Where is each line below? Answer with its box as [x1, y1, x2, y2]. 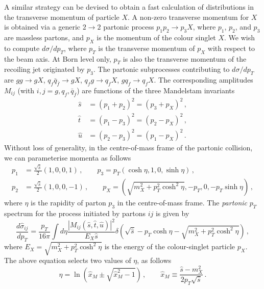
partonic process [103, 21, 154, 32]
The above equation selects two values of [4, 255, 131, 266]
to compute [4, 42, 40, 53]
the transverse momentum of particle [4, 11, 119, 22]
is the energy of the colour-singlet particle [104, 241, 235, 252]
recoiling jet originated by [4, 64, 85, 74]
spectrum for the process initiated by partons [4, 207, 146, 218]
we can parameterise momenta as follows [4, 152, 131, 163]
